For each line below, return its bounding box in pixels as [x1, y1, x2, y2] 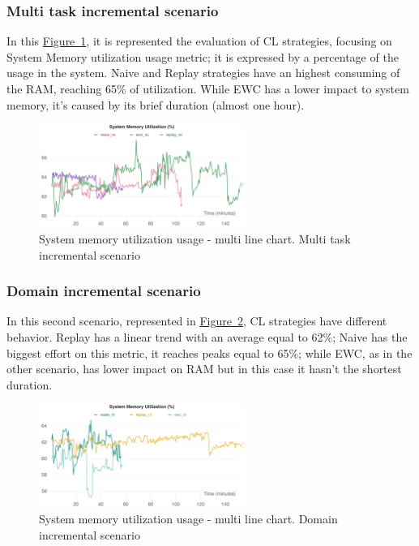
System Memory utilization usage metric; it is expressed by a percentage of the [6, 48, 399, 65]
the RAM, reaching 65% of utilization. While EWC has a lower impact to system [6, 80, 409, 97]
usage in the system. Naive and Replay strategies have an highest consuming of [6, 64, 400, 81]
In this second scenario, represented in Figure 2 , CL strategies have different [6, 312, 387, 329]
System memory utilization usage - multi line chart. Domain [39, 510, 338, 527]
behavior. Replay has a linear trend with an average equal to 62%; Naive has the [6, 328, 408, 345]
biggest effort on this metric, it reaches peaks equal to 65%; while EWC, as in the [6, 344, 413, 361]
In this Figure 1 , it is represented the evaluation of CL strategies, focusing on [6, 32, 392, 49]
